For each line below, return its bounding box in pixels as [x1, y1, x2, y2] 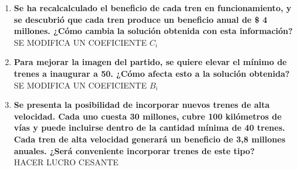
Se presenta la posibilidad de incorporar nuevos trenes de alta [14, 98, 270, 111]
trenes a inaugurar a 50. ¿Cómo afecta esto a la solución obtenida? [14, 67, 290, 79]
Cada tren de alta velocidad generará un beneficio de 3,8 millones [14, 132, 286, 145]
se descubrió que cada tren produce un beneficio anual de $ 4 [14, 13, 268, 25]
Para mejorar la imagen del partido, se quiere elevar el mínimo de [14, 56, 287, 68]
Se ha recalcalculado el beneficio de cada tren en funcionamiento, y [14, 2, 292, 13]
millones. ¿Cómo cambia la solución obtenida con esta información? [14, 25, 293, 37]
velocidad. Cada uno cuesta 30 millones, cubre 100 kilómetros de [14, 110, 282, 122]
